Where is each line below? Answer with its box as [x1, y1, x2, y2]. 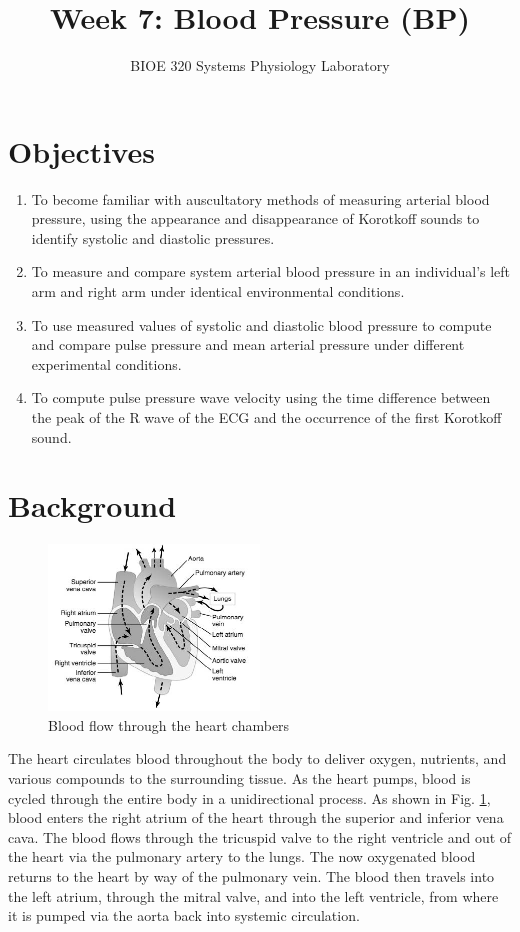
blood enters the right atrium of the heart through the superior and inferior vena [8, 807, 504, 828]
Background [8, 485, 177, 526]
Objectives [8, 130, 155, 171]
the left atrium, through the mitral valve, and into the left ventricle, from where [8, 885, 499, 906]
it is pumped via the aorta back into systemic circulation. [8, 905, 360, 926]
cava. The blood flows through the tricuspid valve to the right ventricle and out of [8, 826, 512, 847]
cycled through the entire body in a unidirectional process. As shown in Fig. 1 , [8, 787, 491, 808]
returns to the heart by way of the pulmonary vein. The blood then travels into [8, 865, 495, 886]
